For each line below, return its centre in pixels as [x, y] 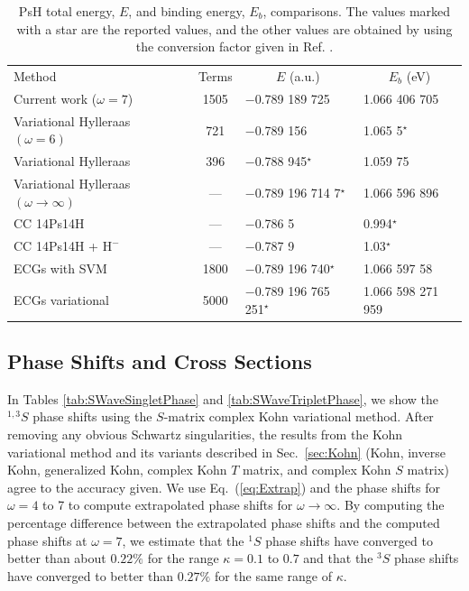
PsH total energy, [67, 11]
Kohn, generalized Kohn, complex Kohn [117, 470]
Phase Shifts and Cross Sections [160, 361]
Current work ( [55, 98]
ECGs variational [61, 299]
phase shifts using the [92, 416]
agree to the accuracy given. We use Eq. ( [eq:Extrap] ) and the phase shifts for [224, 487]
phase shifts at [47, 540]
